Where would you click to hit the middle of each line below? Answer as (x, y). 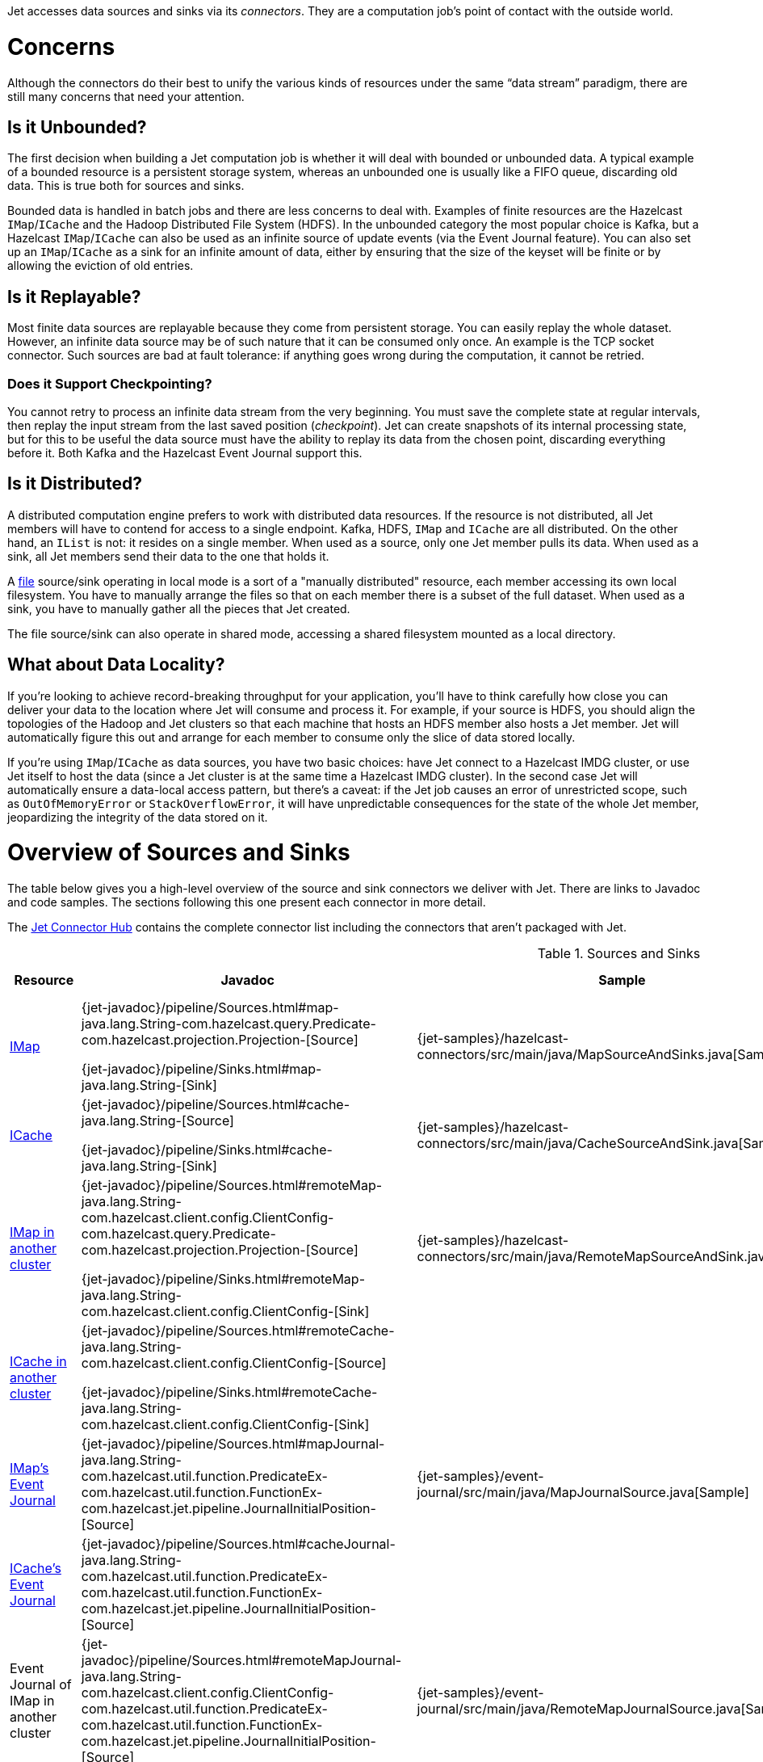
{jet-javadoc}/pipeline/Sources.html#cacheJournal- (238, 1544)
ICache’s (36, 1569)
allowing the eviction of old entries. (101, 266)
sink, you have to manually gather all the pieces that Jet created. (179, 608)
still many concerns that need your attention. (126, 96)
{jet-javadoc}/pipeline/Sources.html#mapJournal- (233, 1444)
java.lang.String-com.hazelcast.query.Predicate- (228, 1024)
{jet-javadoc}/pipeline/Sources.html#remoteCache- (238, 1331)
